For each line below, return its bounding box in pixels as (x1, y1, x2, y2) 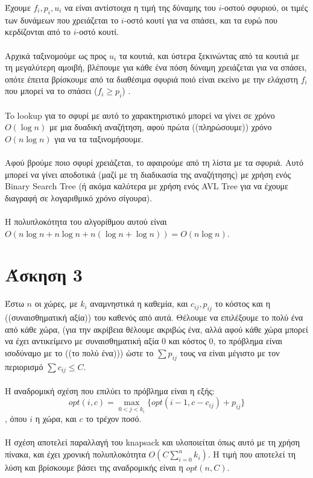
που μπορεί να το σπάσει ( (5, 84, 98, 97)
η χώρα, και (35, 412, 77, 425)
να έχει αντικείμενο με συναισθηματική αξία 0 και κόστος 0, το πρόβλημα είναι (5, 335, 283, 347)
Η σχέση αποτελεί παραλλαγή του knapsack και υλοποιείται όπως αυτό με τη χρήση (5, 436, 300, 448)
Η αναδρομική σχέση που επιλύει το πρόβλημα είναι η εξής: (5, 384, 215, 397)
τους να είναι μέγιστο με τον (180, 346, 280, 359)
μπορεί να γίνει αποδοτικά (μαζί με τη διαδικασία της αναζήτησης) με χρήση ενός (5, 168, 291, 180)
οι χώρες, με (34, 297, 78, 310)
